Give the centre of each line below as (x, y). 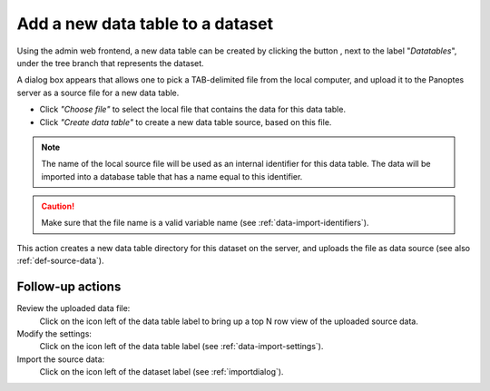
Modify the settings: (54, 333)
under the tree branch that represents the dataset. (110, 63)
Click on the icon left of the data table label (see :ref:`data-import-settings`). (181, 347)
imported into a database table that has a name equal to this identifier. (172, 176)
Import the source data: (61, 359)
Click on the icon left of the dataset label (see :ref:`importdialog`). (162, 372)
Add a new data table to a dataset (145, 24)
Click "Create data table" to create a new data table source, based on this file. (186, 122)
